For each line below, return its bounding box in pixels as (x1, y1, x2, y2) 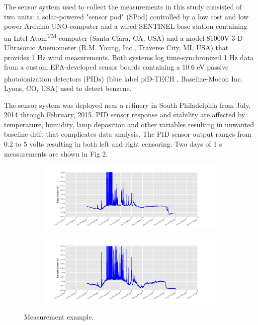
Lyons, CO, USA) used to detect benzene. (4, 83, 132, 93)
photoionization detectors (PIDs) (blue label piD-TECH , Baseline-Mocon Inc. (4, 73, 243, 83)
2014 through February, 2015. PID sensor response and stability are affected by (4, 109, 245, 120)
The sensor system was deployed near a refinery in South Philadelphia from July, (4, 99, 251, 110)
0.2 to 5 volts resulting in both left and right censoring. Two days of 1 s (4, 139, 222, 149)
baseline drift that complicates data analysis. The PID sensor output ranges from (4, 129, 252, 139)
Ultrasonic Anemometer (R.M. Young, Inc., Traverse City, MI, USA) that (4, 42, 229, 53)
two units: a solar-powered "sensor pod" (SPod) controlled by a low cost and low (4, 11, 249, 21)
